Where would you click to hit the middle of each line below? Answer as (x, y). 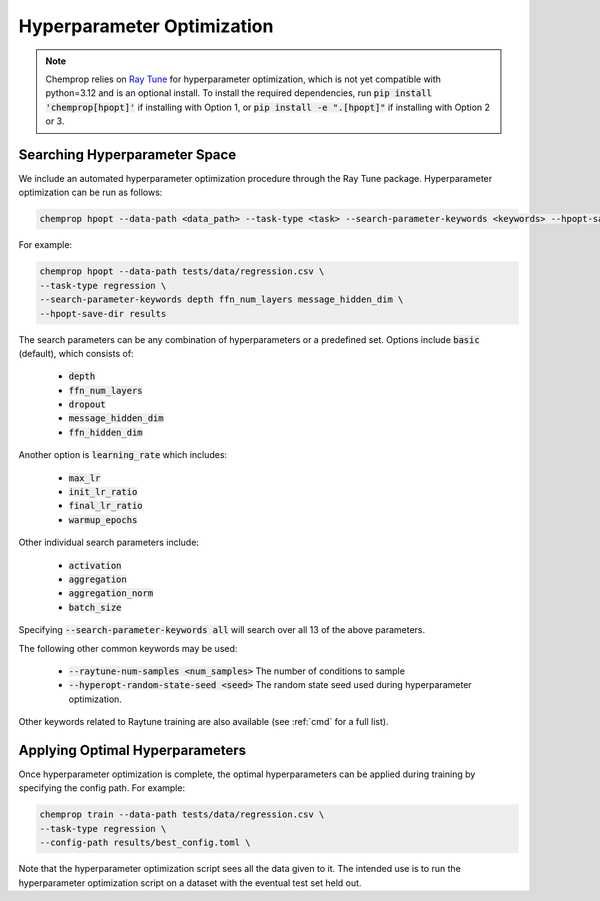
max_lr (84, 478)
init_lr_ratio (103, 492)
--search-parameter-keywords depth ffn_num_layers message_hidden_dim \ (221, 299)
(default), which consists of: (76, 353)
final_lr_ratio (106, 506)
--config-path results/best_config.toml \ (145, 843)
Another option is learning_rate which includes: (123, 455)
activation (95, 565)
